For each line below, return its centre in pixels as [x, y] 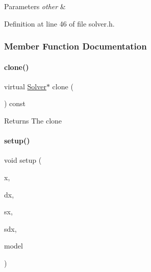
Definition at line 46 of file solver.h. [59, 23]
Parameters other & [35, 6]
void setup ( [23, 160]
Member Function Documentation [75, 46]
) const [15, 103]
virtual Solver [25, 86]
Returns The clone [33, 121]
